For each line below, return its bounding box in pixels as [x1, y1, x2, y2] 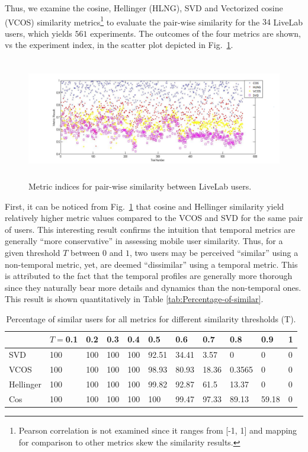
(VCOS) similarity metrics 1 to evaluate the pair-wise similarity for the [5, 14, 260, 28]
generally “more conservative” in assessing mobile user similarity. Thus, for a [5, 235, 283, 247]
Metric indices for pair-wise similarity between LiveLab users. [28, 179, 252, 192]
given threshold [5, 246, 60, 258]
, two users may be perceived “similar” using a [129, 246, 299, 258]
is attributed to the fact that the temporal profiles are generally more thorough [5, 270, 293, 282]
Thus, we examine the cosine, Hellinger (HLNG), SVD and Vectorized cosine [5, 2, 283, 14]
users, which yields [5, 27, 72, 39]
